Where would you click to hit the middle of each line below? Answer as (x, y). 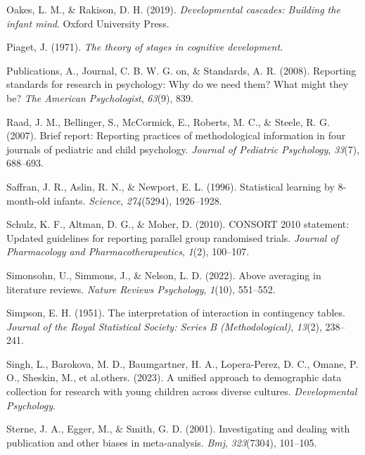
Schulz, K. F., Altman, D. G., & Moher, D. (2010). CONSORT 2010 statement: (178, 224)
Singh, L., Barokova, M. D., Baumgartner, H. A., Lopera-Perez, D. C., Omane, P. (182, 363)
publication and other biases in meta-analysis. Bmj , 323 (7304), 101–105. (162, 442)
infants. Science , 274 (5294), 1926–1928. (138, 200)
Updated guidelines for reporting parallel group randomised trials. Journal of (172, 237)
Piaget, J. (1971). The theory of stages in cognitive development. (145, 47)
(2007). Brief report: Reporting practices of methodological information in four (176, 135)
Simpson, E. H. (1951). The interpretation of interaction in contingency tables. (176, 313)
